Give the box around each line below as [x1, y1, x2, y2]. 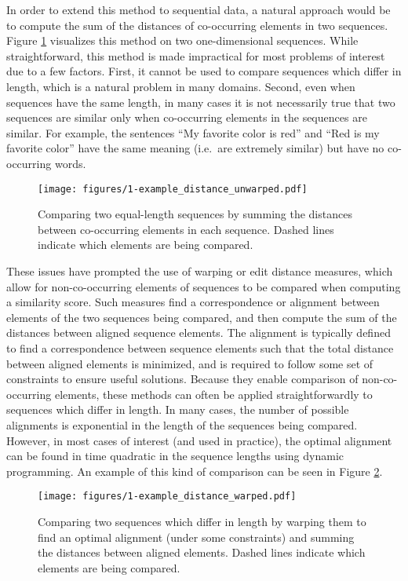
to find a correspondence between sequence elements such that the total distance [6, 339, 394, 356]
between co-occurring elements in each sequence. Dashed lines [38, 221, 334, 237]
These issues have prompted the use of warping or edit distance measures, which [6, 262, 393, 279]
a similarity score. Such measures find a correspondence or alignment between [6, 294, 380, 310]
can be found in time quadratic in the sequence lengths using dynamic [6, 448, 344, 464]
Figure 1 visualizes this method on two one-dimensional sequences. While [6, 32, 359, 49]
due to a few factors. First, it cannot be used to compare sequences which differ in [6, 63, 402, 79]
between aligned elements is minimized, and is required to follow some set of [6, 355, 373, 371]
